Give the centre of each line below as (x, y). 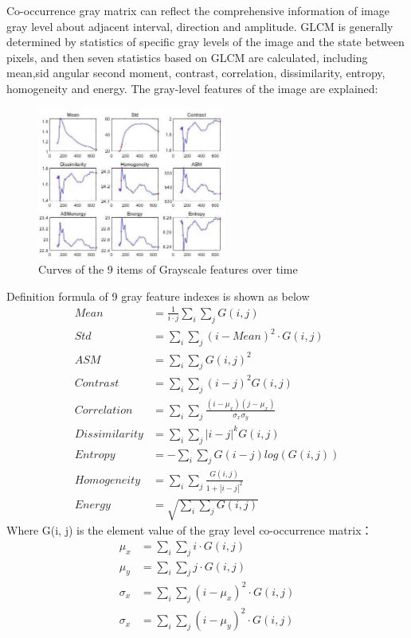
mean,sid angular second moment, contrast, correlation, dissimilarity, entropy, (196, 73)
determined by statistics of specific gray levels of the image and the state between (205, 42)
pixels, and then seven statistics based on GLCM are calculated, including (187, 57)
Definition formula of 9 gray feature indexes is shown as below (158, 296)
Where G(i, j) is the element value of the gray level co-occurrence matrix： (190, 530)
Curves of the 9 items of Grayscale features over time (168, 269)
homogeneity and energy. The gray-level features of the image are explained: (192, 88)
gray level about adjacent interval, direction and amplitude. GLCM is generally (200, 26)
